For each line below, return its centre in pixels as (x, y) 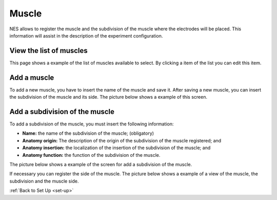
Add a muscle (32, 77)
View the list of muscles (49, 51)
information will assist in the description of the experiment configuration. (86, 35)
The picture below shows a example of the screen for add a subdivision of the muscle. (101, 164)
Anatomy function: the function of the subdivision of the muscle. (91, 155)
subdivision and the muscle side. (44, 181)
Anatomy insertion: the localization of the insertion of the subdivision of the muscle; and (116, 148)
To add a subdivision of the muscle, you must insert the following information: (92, 124)
